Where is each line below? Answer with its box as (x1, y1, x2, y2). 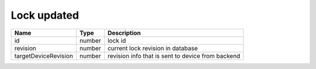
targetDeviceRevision (14, 51, 73, 60)
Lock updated (11, 9, 79, 22)
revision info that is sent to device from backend (107, 51, 241, 60)
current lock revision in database (107, 44, 198, 52)
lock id (107, 36, 126, 44)
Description (107, 29, 141, 37)
